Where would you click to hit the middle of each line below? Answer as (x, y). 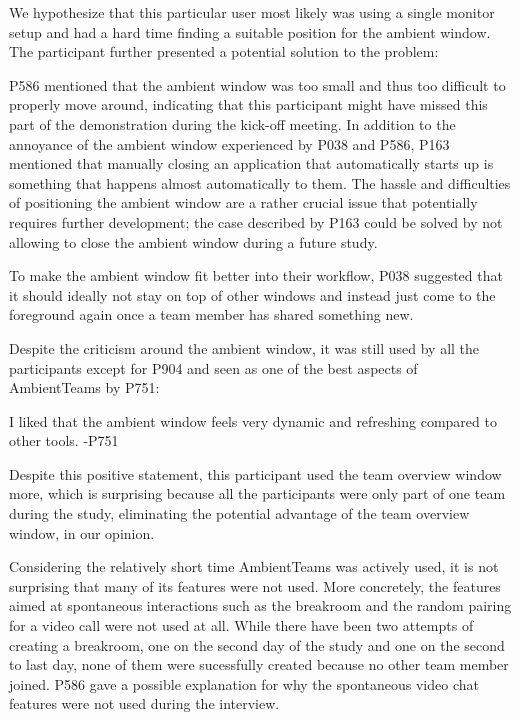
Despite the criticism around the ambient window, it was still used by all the (244, 347)
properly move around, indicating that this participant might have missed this (248, 104)
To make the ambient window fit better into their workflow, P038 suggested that (256, 275)
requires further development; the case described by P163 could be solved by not (256, 221)
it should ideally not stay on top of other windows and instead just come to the (252, 294)
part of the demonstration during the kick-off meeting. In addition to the (232, 123)
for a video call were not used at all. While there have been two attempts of (241, 625)
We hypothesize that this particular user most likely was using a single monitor (252, 12)
